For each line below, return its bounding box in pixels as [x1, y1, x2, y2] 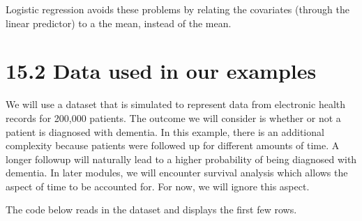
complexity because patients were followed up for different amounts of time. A [6, 138, 340, 153]
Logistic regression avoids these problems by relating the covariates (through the [6, 2, 349, 16]
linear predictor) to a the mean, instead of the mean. [6, 15, 232, 30]
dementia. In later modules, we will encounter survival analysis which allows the [6, 165, 348, 180]
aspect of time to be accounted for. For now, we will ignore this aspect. [6, 178, 310, 193]
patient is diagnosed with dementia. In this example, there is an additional [6, 124, 324, 139]
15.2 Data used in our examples [6, 56, 317, 85]
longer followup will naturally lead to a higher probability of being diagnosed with [6, 151, 357, 166]
